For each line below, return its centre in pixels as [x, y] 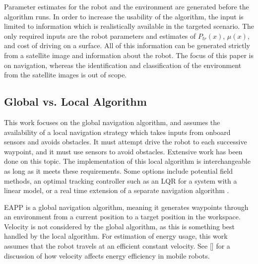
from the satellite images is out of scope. [65, 75]
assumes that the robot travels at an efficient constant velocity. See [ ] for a [117, 246]
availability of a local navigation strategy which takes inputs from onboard [117, 132]
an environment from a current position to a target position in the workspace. [122, 217]
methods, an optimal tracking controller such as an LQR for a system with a [121, 180]
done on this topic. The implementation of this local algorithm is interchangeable [127, 161]
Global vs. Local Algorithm [75, 101]
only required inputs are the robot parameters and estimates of [100, 35]
